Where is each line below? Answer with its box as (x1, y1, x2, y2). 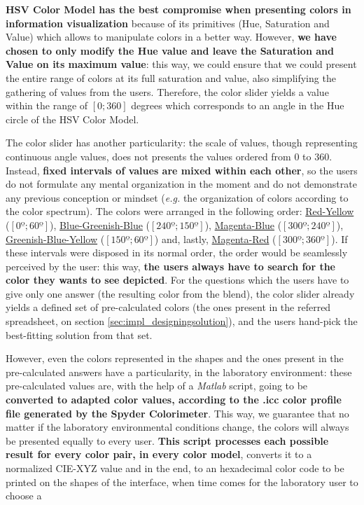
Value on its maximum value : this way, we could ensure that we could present (6, 57, 357, 71)
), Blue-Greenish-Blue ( (50, 217, 150, 232)
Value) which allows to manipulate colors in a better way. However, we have (6, 29, 337, 44)
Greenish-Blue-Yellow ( (6, 231, 105, 246)
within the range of (6, 98, 88, 113)
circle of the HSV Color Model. (6, 111, 139, 126)
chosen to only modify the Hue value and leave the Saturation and (6, 43, 334, 57)
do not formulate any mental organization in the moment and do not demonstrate (6, 177, 357, 191)
